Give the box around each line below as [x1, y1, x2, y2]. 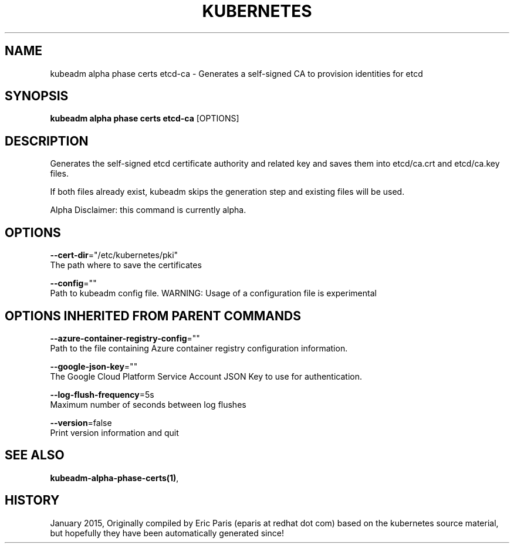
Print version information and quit [50, 427, 179, 438]
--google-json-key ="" [50, 361, 138, 371]
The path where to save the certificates [50, 260, 202, 270]
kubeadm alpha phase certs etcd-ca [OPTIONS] [50, 113, 239, 124]
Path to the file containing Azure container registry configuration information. [50, 343, 348, 353]
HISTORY [5, 493, 60, 508]
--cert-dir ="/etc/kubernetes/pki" [50, 250, 178, 261]
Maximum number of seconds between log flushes [50, 399, 246, 410]
